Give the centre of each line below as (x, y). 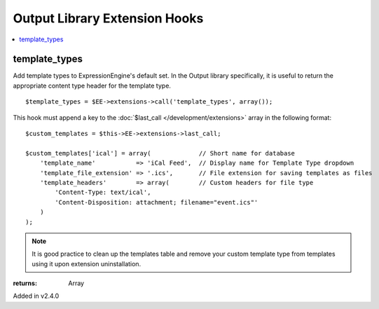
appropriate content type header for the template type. (92, 85)
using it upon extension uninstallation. (87, 263)
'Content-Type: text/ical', (103, 192)
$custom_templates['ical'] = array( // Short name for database (160, 153)
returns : (25, 283)
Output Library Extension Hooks (108, 18)
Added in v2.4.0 (36, 296)
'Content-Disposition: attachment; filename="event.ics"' (157, 202)
